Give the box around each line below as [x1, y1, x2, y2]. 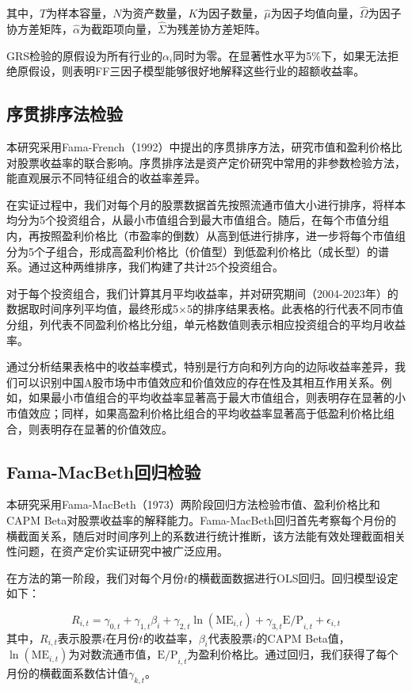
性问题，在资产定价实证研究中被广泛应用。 [6, 543, 228, 559]
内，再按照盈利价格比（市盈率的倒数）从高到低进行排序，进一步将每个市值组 [6, 227, 406, 243]
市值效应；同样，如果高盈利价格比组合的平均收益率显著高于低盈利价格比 [6, 404, 383, 421]
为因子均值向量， [270, 5, 360, 21]
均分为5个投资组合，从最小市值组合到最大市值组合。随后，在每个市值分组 [6, 212, 389, 228]
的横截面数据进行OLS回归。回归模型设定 [188, 569, 399, 586]
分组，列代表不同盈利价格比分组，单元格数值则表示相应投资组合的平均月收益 [6, 315, 406, 332]
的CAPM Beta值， [256, 629, 350, 646]
